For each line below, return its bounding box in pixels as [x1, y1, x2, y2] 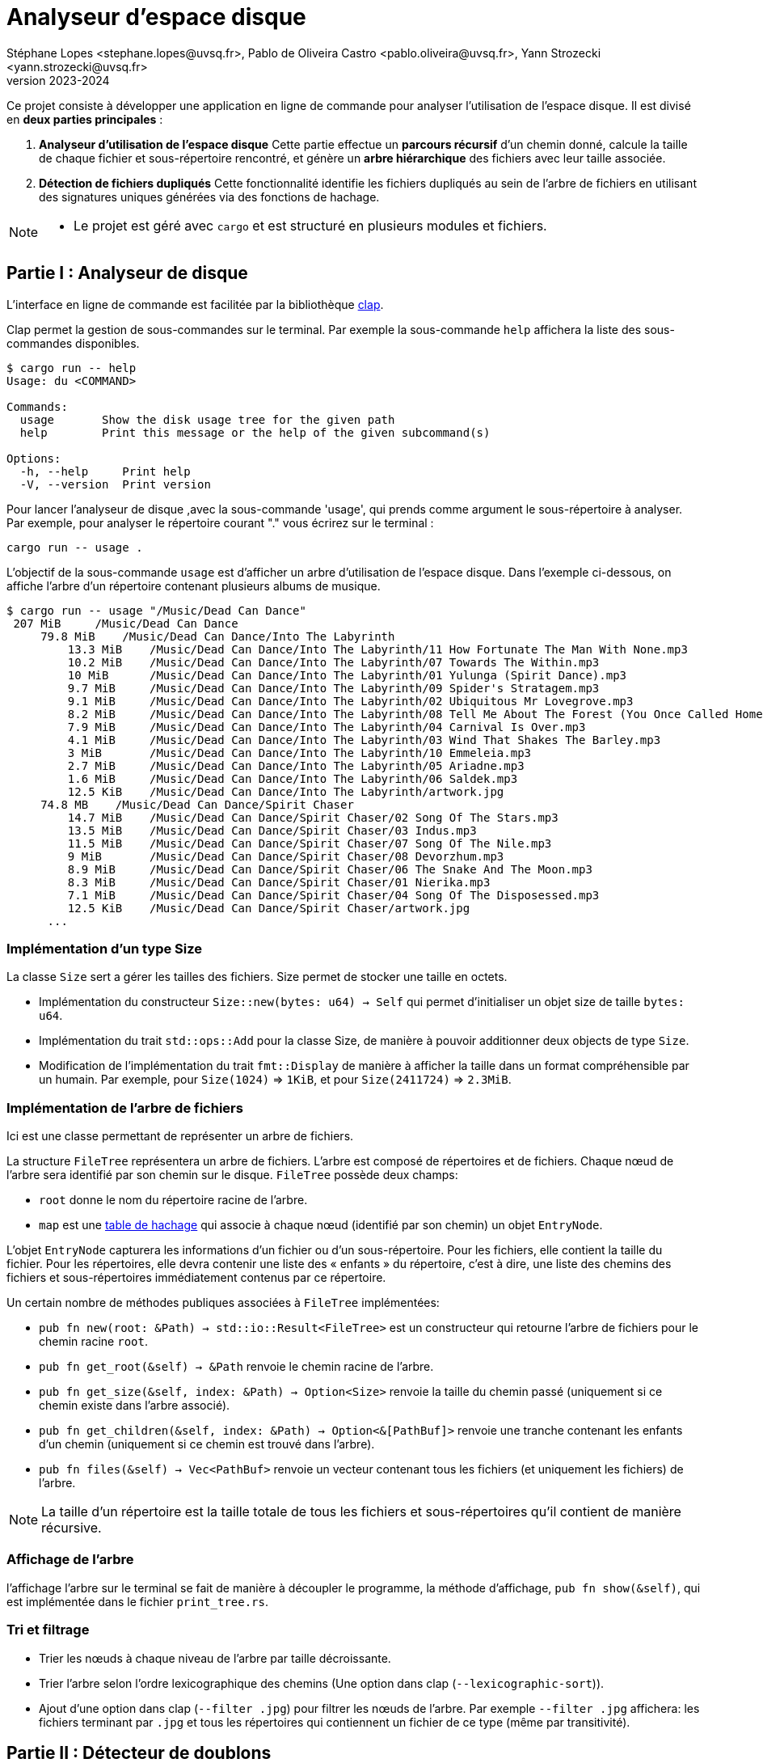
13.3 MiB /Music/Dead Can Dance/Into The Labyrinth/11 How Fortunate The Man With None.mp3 [67, 642, 688, 656]
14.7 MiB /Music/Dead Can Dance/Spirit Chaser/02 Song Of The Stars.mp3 [67, 810, 559, 824]
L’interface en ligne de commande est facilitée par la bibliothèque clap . [6, 297, 384, 311]
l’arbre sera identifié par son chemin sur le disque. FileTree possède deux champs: [6, 1168, 458, 1182]
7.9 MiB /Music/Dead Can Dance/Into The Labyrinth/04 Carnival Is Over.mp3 [67, 720, 586, 734]
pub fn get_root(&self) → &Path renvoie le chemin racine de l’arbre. [39, 1359, 434, 1374]
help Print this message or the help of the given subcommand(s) [19, 425, 491, 439]
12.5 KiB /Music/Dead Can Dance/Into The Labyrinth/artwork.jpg [67, 784, 504, 798]
